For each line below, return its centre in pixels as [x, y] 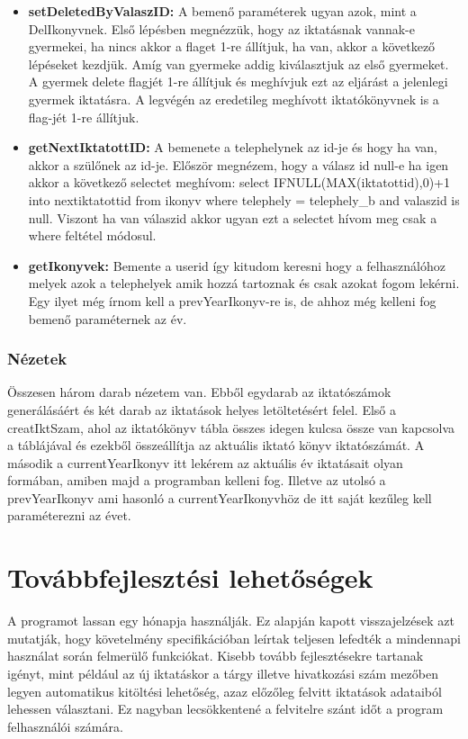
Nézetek [37, 359]
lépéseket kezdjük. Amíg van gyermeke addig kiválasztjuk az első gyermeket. [238, 63]
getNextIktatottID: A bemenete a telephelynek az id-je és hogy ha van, [233, 147]
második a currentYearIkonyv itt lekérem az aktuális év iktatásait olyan [205, 462]
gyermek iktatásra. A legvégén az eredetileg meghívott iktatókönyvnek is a [234, 99]
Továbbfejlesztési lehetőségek [190, 577]
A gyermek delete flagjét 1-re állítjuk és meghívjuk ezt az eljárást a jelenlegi [238, 81]
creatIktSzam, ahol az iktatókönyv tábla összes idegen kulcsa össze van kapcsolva [231, 427]
